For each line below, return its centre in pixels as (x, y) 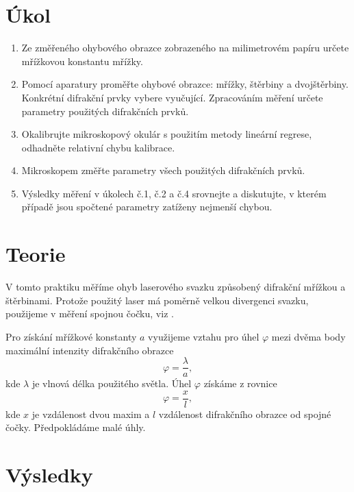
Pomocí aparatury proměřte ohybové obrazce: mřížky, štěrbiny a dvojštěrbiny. (185, 84)
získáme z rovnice (240, 383)
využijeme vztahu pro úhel (204, 336)
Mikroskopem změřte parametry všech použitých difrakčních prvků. (163, 170)
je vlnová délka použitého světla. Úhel (112, 383)
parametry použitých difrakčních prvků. (105, 111)
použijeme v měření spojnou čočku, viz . (90, 313)
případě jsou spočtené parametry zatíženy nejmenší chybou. (147, 207)
